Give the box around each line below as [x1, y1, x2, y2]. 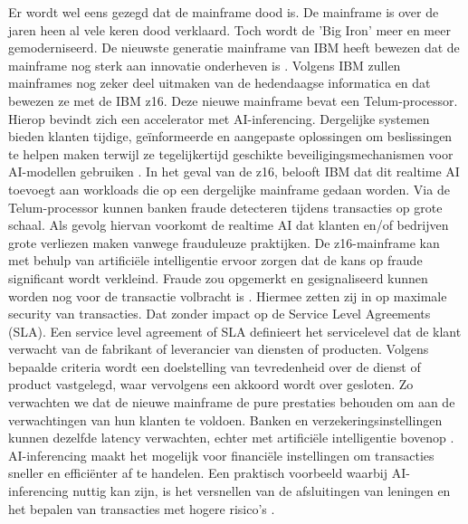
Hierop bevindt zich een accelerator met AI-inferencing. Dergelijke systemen [8, 109, 430, 128]
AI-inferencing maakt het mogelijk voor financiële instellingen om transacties [8, 445, 435, 464]
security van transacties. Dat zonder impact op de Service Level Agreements [8, 304, 431, 323]
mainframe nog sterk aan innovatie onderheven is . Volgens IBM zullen [8, 55, 401, 74]
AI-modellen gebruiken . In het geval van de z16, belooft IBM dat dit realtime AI [8, 162, 460, 181]
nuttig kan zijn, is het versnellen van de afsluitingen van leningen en [72, 481, 451, 500]
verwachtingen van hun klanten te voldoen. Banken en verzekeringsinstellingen [8, 410, 443, 429]
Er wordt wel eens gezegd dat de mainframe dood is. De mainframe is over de [8, 3, 439, 21]
